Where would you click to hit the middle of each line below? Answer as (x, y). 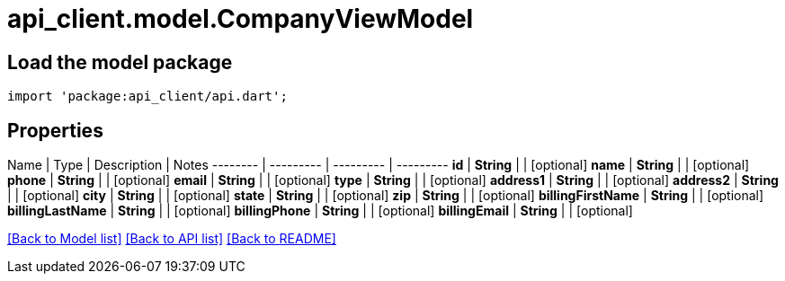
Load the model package (120, 62)
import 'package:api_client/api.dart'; (147, 97)
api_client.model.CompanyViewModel (241, 19)
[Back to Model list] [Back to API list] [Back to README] (172, 239)
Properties (55, 130)
